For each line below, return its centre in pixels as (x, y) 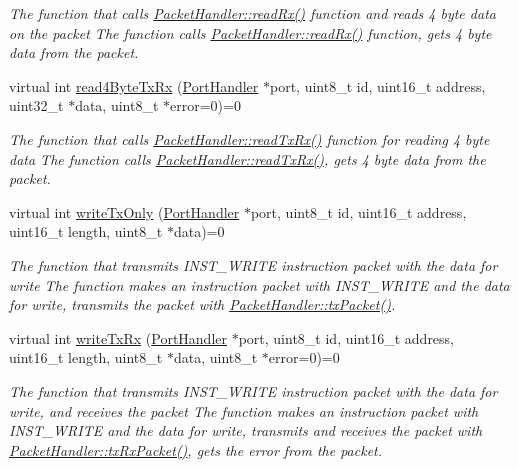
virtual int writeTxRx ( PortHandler (118, 337)
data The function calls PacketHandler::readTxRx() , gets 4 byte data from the (247, 158)
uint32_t (36, 105)
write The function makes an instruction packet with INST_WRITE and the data (259, 284)
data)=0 (199, 231)
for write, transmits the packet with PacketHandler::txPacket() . (202, 304)
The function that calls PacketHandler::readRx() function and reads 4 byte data (252, 13)
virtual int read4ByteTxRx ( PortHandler (134, 85)
